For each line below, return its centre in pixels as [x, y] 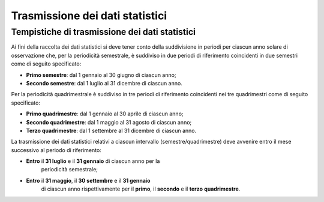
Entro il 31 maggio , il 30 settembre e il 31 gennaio [88, 180]
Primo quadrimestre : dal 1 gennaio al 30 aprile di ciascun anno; [105, 114]
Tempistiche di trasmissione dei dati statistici [103, 32]
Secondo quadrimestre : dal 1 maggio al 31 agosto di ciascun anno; [109, 122]
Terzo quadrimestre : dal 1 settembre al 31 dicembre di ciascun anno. [111, 130]
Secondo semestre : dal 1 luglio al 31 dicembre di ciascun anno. [104, 83]
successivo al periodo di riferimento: [56, 150]
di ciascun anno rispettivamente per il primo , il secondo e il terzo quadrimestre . [141, 189]
